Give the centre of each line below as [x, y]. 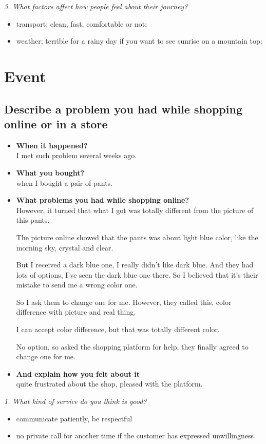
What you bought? [50, 172]
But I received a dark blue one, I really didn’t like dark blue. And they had [135, 265]
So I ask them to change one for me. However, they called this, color [124, 302]
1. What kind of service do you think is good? [75, 401]
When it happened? [52, 145]
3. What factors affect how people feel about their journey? [96, 6]
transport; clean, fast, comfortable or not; [82, 23]
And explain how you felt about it [78, 373]
